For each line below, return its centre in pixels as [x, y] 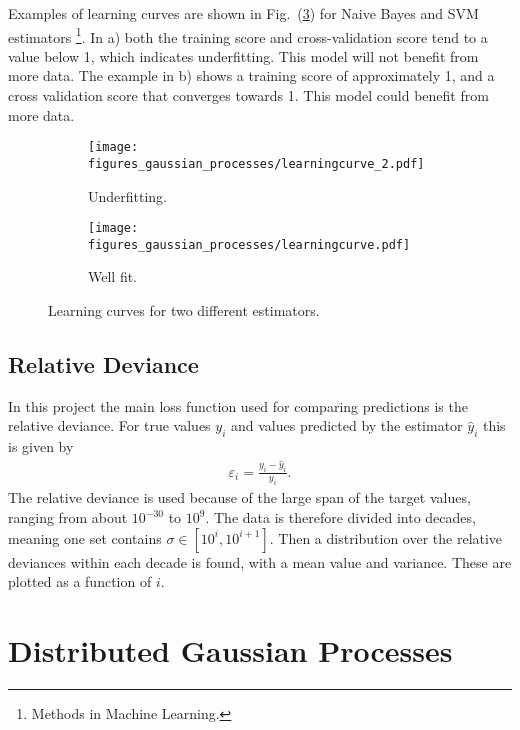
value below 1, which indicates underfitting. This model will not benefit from [243, 55]
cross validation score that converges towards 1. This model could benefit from [248, 95]
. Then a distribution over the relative [386, 537]
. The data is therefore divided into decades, [340, 517]
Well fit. [113, 276]
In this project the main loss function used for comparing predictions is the [238, 405]
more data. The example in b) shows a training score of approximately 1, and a [251, 75]
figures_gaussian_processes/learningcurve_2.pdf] [256, 163]
